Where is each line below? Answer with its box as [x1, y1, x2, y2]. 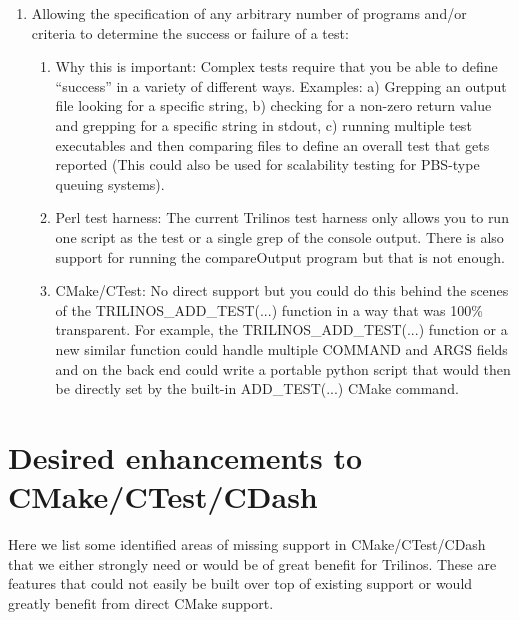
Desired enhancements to [8, 436, 363, 477]
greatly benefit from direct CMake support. [8, 592, 274, 613]
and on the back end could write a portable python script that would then [55, 358, 511, 379]
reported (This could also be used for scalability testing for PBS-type [55, 154, 480, 175]
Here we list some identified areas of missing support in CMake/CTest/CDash [8, 534, 486, 554]
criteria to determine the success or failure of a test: [31, 22, 349, 43]
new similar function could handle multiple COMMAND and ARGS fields [55, 338, 508, 359]
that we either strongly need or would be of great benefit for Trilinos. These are [8, 553, 497, 574]
